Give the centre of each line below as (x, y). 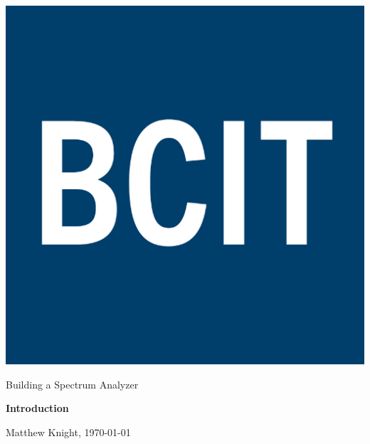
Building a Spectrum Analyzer (72, 384)
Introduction (37, 408)
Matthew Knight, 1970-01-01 (68, 432)
